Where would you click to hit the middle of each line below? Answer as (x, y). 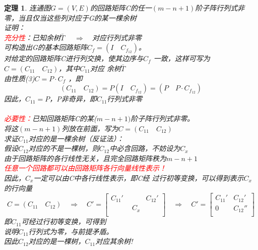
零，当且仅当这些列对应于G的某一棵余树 (70, 17)
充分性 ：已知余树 (32, 37)
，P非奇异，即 (73, 99)
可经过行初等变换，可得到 (64, 221)
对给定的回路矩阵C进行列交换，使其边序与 (74, 58)
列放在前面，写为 (90, 128)
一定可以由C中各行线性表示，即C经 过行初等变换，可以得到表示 (139, 178)
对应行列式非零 (117, 37)
